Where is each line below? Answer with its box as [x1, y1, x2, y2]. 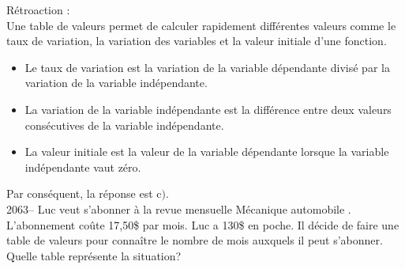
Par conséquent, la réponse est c [6, 185, 162, 202]
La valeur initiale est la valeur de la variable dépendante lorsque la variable [24, 143, 389, 160]
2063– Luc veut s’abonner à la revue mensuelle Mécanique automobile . [6, 200, 351, 217]
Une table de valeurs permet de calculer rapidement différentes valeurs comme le [6, 17, 396, 33]
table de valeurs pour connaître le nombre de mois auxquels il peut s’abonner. [6, 232, 383, 248]
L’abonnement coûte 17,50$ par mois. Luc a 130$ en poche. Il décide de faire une [6, 216, 399, 233]
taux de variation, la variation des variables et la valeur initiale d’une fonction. [6, 32, 387, 49]
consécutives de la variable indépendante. [24, 116, 224, 133]
